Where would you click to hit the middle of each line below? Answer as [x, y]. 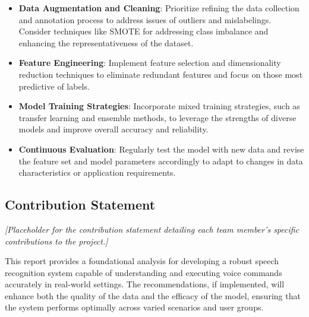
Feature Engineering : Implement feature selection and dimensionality [150, 63]
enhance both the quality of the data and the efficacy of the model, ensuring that [153, 295]
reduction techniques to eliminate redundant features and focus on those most [161, 74]
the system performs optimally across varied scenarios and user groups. [134, 307]
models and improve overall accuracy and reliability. [113, 129]
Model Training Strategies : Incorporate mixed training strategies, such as [159, 106]
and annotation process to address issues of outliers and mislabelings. [145, 19]
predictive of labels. [54, 86]
